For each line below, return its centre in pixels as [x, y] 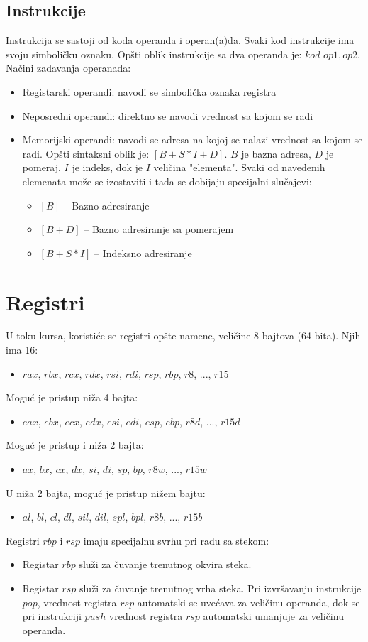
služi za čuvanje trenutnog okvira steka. [165, 564]
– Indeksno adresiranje [143, 252]
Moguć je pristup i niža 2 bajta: [75, 445]
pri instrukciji [52, 616]
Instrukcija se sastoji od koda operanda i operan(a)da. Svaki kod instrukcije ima [180, 40]
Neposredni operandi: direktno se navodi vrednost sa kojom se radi [168, 115]
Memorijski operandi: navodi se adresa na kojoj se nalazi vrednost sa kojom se [193, 140]
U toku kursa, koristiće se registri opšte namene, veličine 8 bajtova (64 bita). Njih [183, 336]
